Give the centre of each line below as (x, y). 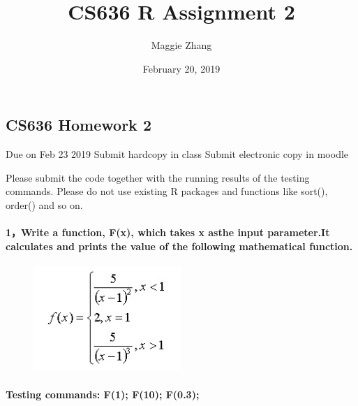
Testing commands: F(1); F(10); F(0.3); (103, 394)
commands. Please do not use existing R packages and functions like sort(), (167, 191)
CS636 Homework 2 (79, 125)
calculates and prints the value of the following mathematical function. (179, 246)
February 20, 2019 (181, 68)
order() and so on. (44, 204)
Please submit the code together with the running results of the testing (158, 177)
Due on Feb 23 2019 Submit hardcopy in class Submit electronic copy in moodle (177, 154)
